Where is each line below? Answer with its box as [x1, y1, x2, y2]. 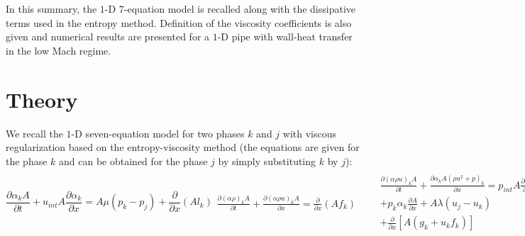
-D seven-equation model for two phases [71, 125, 245, 140]
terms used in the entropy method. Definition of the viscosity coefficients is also [6, 15, 352, 30]
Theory [6, 84, 78, 113]
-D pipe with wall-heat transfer [217, 29, 353, 44]
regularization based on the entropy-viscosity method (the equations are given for [6, 140, 360, 154]
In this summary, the [6, 1, 97, 16]
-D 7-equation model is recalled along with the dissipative [104, 1, 355, 16]
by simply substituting [218, 153, 316, 168]
